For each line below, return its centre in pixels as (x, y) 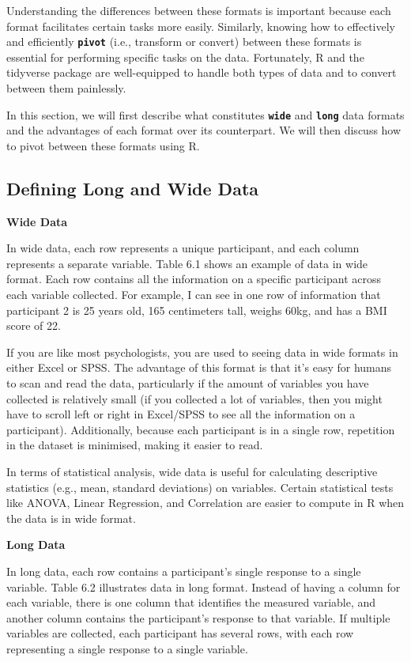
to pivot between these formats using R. (103, 145)
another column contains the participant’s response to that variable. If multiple (198, 617)
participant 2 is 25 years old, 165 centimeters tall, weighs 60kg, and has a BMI (197, 310)
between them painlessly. (66, 88)
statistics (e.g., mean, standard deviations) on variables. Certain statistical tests (200, 487)
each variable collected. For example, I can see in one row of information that (194, 295)
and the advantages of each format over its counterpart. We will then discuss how (204, 130)
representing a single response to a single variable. (127, 648)
